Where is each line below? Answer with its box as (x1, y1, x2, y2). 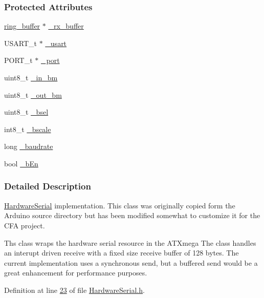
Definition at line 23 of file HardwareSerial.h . (4, 284, 145, 295)
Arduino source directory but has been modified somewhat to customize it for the (4, 210, 260, 221)
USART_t (4, 37, 37, 48)
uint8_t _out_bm (4, 89, 62, 100)
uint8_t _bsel (4, 107, 49, 117)
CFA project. (4, 220, 45, 230)
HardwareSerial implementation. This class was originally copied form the (4, 200, 235, 210)
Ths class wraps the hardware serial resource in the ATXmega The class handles (4, 237, 256, 248)
